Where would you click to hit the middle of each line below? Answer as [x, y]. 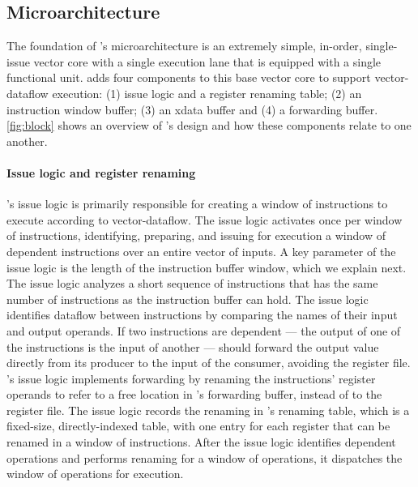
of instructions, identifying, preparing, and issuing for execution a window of [196, 235]
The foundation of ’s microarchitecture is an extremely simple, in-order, [184, 46]
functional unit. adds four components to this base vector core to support [189, 77]
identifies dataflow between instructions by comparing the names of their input [202, 315]
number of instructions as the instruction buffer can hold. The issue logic [188, 299]
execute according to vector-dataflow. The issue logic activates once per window [205, 219]
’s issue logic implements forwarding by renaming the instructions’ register [191, 378]
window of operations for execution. [95, 474]
